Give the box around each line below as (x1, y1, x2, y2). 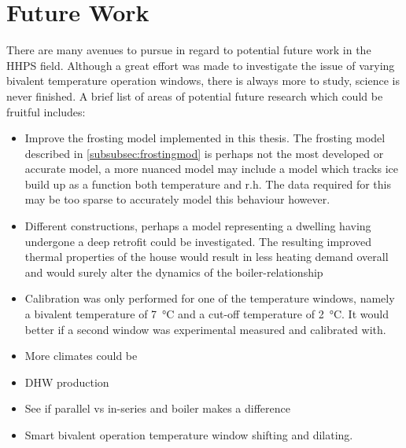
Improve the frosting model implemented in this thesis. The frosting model (24, 130, 386, 146)
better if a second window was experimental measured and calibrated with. (24, 321, 386, 337)
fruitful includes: (6, 103, 86, 119)
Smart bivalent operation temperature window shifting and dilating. (24, 427, 353, 442)
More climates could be (24, 347, 138, 364)
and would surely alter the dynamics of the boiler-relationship (24, 263, 323, 280)
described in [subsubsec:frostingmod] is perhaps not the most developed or (24, 145, 384, 161)
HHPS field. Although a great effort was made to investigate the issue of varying (6, 57, 395, 73)
